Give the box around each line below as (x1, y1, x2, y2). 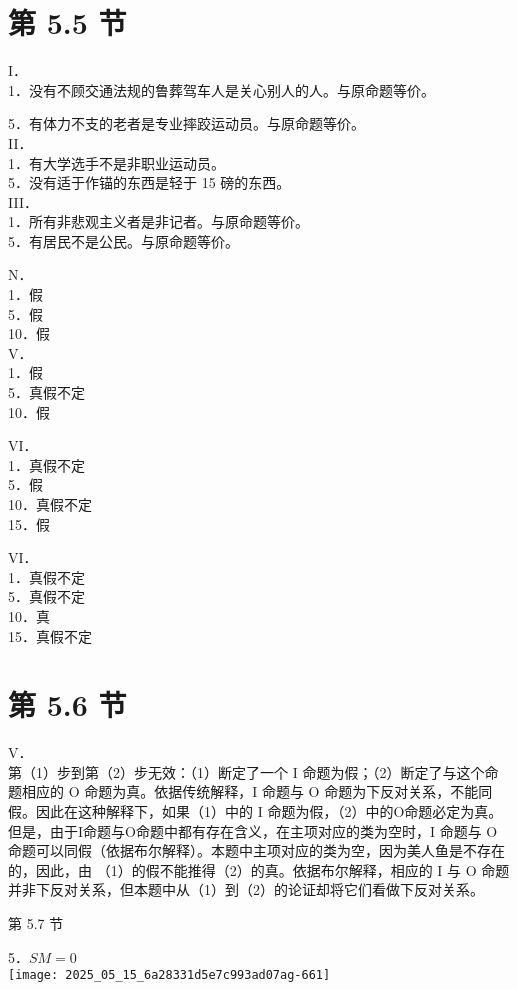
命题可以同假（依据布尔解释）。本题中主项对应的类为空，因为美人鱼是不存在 (8, 840, 505, 861)
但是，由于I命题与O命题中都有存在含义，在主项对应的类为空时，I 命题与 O (8, 820, 498, 841)
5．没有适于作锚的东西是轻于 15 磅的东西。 (8, 172, 291, 193)
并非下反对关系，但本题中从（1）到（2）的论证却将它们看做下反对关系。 (8, 879, 484, 900)
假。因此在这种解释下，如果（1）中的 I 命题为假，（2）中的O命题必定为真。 (8, 801, 503, 822)
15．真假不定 (8, 625, 92, 646)
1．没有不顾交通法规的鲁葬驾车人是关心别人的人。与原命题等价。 (8, 79, 435, 100)
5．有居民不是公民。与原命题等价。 (8, 230, 239, 251)
